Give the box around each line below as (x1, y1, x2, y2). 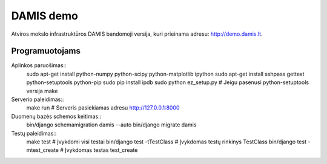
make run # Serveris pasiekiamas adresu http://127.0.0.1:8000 (26, 104, 180, 111)
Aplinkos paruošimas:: (11, 62, 67, 69)
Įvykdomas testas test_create (64, 146, 138, 154)
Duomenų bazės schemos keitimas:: (11, 113, 102, 120)
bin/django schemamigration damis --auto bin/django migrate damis (26, 121, 197, 128)
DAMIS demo (11, 9, 78, 22)
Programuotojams (11, 46, 81, 56)
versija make (26, 87, 58, 94)
